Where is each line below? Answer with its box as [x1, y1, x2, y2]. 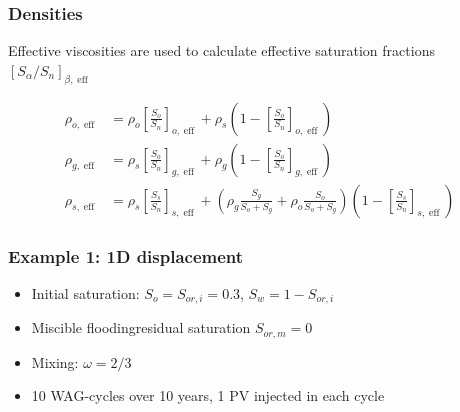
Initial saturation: [31, 282, 140, 303]
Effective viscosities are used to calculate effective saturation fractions [8, 40, 435, 61]
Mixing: [31, 351, 79, 372]
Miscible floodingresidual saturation [31, 317, 251, 338]
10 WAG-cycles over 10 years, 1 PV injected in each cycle [31, 385, 385, 406]
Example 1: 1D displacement [8, 243, 244, 268]
